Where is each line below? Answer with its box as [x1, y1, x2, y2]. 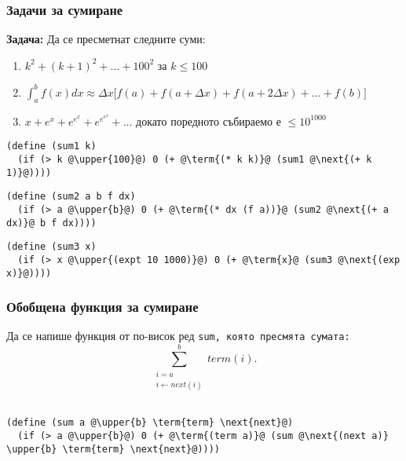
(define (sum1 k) [6, 141, 97, 152]
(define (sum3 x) [6, 241, 97, 253]
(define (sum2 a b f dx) [6, 191, 136, 203]
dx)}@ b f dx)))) [6, 217, 97, 229]
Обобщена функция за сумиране [6, 297, 199, 316]
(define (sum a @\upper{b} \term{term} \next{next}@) [6, 417, 294, 429]
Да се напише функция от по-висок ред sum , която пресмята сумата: [6, 327, 350, 344]
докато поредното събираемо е [136, 112, 281, 129]
